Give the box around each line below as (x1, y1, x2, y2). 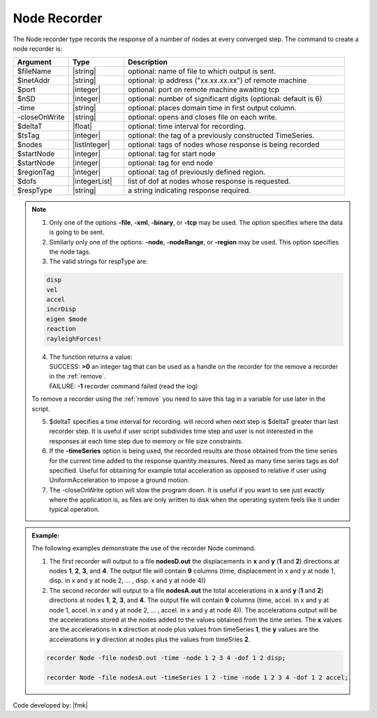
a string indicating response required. (128, 186, 251, 196)
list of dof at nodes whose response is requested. (128, 177, 291, 186)
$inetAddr (17, 75, 50, 85)
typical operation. (49, 505, 100, 513)
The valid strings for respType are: (49, 257, 148, 265)
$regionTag (17, 168, 55, 177)
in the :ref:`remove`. (49, 372, 106, 381)
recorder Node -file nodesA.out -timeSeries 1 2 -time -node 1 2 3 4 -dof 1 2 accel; (46, 673, 348, 681)
